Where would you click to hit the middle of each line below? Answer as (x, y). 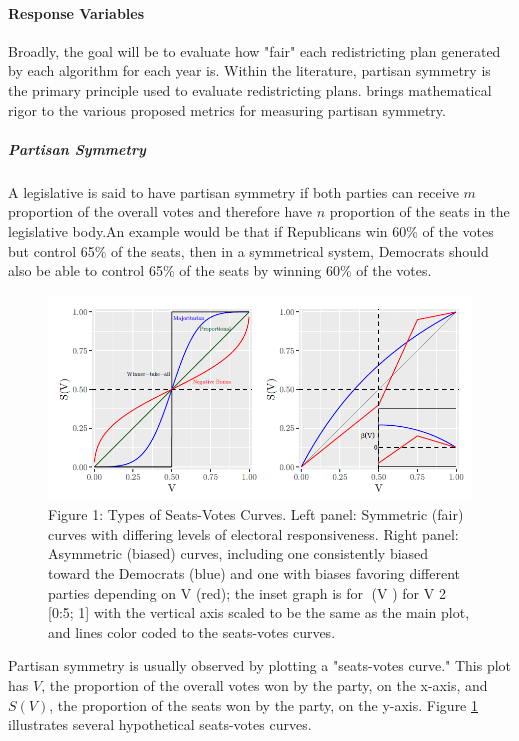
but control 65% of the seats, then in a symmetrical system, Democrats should (248, 250)
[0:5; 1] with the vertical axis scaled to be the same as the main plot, (259, 612)
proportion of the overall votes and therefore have (160, 211)
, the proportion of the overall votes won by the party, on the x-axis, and (264, 684)
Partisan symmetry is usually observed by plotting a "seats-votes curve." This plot (260, 665)
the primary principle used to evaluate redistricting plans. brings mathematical (250, 89)
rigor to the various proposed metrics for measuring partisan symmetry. (227, 109)
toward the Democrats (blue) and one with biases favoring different (254, 572)
